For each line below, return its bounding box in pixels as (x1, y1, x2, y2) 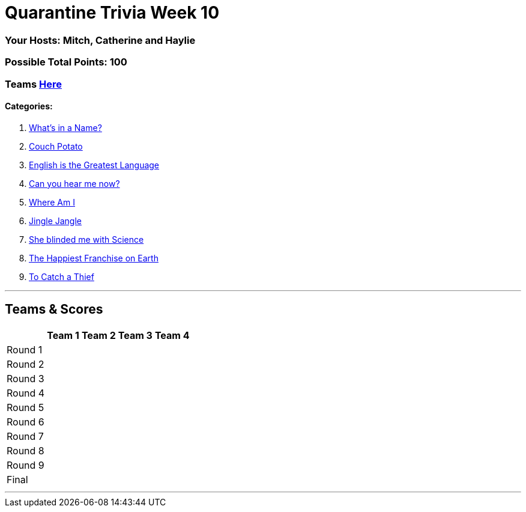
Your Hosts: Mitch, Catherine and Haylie (5, 34, 196, 46)
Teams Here (5, 78, 62, 90)
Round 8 (7, 444, 44, 457)
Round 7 (7, 430, 44, 442)
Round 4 (7, 386, 45, 399)
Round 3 (7, 372, 44, 385)
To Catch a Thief (29, 271, 94, 282)
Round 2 (7, 358, 44, 370)
